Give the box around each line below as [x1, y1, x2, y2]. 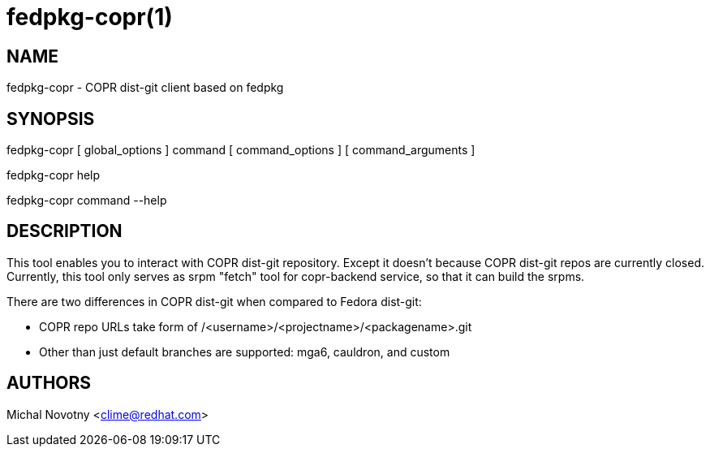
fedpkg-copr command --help [6, 193, 167, 208]
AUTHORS [6, 373, 92, 394]
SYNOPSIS [6, 108, 95, 129]
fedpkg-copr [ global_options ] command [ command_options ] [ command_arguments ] [6, 143, 475, 157]
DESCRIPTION [6, 221, 123, 242]
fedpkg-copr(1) [6, 3, 173, 31]
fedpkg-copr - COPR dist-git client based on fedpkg [6, 80, 284, 95]
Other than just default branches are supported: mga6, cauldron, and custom [39, 344, 450, 359]
